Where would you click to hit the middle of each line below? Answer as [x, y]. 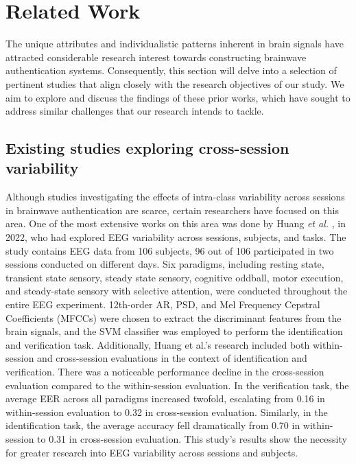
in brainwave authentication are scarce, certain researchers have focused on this [172, 210]
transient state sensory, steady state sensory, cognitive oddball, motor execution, [175, 277]
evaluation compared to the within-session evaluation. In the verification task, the [177, 385]
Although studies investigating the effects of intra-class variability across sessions [175, 197]
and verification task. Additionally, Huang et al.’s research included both [158, 344]
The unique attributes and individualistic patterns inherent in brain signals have [175, 44]
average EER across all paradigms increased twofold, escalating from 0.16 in [165, 398]
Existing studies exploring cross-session [147, 148]
